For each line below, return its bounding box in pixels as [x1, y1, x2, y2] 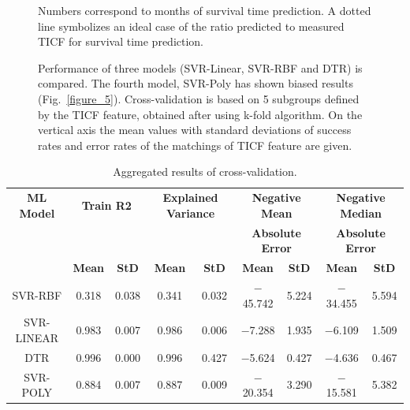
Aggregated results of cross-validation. [113, 163, 297, 180]
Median [340, 204, 382, 221]
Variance [166, 204, 215, 221]
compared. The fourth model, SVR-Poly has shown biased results [38, 75, 353, 91]
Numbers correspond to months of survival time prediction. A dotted [38, 2, 371, 18]
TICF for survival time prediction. [38, 33, 204, 50]
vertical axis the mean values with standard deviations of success [38, 121, 352, 138]
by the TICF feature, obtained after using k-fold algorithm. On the [38, 106, 363, 122]
